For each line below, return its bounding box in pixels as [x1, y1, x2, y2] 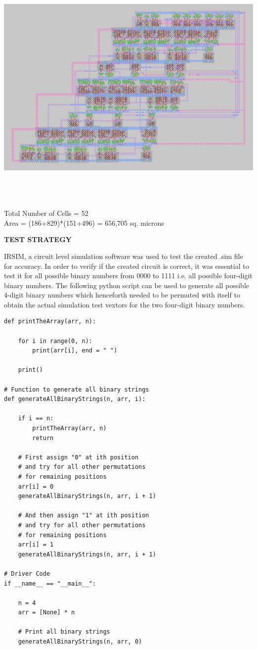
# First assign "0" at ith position [18, 453, 139, 461]
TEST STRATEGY [4, 234, 72, 245]
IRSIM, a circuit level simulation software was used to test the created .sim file [4, 250, 243, 261]
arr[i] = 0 [18, 483, 54, 490]
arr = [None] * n [18, 609, 75, 616]
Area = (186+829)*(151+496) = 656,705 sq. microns [4, 217, 164, 228]
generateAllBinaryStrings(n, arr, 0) [18, 638, 142, 646]
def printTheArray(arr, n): [4, 318, 96, 325]
